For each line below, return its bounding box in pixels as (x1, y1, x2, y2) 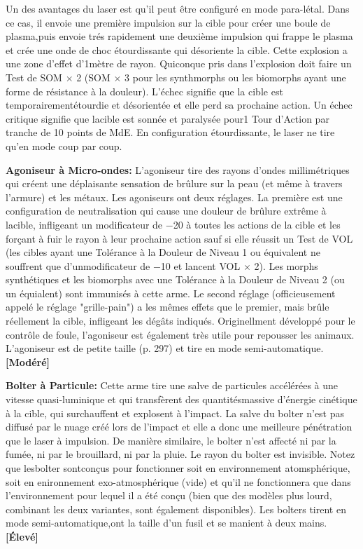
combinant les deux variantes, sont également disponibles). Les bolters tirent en (6, 501, 346, 516)
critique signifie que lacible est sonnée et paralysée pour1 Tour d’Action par (6, 111, 329, 126)
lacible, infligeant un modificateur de (6, 217, 163, 231)
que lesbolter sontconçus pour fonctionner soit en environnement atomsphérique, (6, 461, 350, 475)
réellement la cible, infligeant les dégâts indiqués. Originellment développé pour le (6, 313, 355, 328)
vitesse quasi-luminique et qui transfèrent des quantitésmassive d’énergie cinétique (6, 392, 357, 407)
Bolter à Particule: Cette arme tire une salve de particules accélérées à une (6, 378, 339, 393)
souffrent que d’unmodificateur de (6, 258, 150, 273)
